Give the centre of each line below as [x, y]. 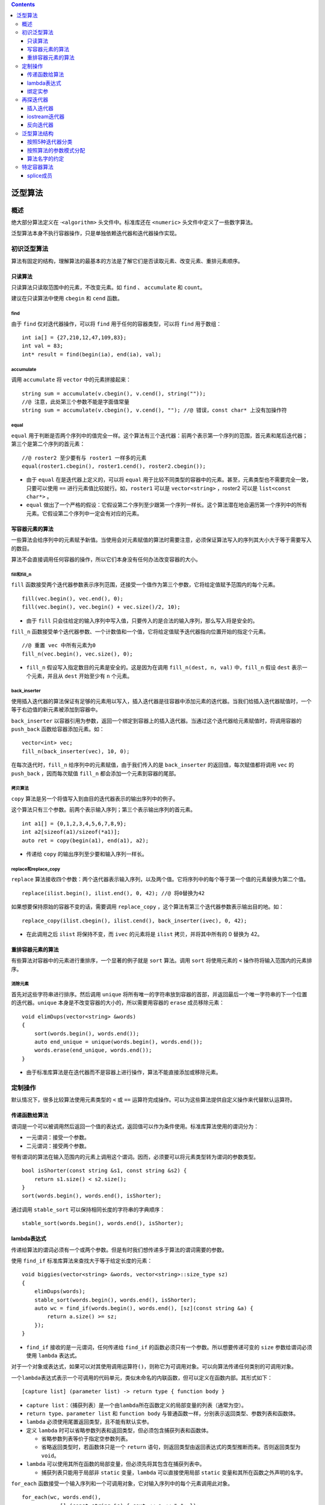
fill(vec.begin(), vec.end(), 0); [73, 598]
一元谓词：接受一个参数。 [58, 1137]
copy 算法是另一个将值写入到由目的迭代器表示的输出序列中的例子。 [95, 799]
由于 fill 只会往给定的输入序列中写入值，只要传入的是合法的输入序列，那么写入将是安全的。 [142, 621]
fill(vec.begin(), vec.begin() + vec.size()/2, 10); [101, 607]
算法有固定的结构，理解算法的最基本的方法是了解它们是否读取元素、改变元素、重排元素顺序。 [127, 261]
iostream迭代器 [46, 117]
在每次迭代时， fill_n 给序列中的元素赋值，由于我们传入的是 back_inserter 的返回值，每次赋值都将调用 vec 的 [153, 765]
